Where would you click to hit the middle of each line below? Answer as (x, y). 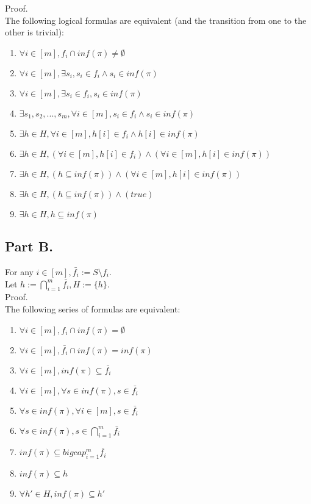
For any (19, 271)
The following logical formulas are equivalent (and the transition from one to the (156, 20)
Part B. (29, 246)
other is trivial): (35, 32)
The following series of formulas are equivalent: (93, 308)
